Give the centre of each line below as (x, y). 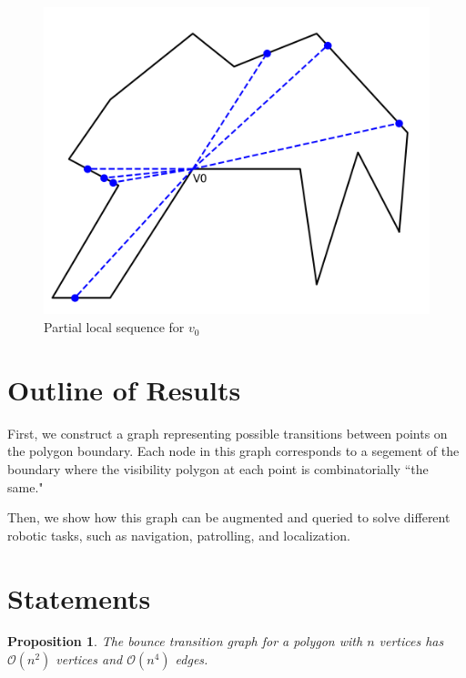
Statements (79, 597)
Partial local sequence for (114, 327)
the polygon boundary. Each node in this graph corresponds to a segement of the (233, 451)
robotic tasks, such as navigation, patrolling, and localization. (179, 535)
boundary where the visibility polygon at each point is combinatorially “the (218, 468)
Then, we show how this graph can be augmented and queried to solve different (229, 517)
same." (25, 486)
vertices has (411, 641)
